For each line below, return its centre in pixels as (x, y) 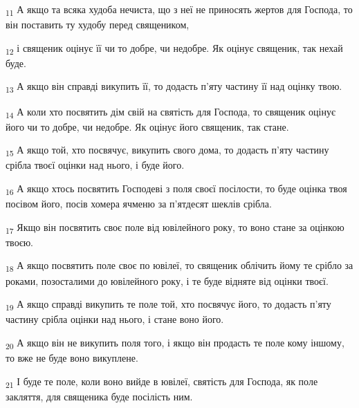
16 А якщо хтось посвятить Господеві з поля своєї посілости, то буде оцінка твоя (176, 189)
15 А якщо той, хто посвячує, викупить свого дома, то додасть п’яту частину (167, 151)
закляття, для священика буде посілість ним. (99, 396)
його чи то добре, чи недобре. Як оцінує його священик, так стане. (147, 126)
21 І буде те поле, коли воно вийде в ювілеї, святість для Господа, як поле (162, 382)
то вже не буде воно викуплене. (72, 358)
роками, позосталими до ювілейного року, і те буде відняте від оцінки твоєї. (167, 280)
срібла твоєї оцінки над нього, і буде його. (95, 165)
